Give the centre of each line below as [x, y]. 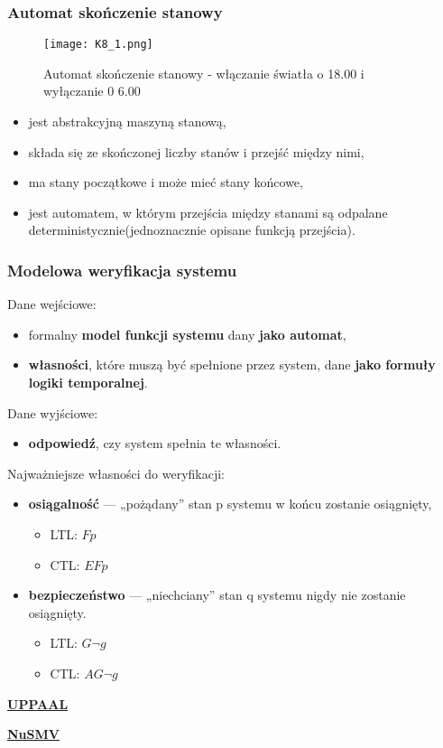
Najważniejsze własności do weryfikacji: [116, 473]
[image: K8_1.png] [98, 45]
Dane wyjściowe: [53, 412]
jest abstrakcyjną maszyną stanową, [127, 122]
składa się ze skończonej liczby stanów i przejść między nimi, [196, 151]
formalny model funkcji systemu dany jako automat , [187, 334]
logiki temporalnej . [88, 383]
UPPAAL [38, 703]
